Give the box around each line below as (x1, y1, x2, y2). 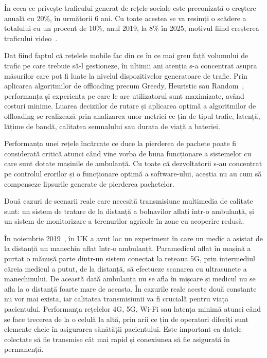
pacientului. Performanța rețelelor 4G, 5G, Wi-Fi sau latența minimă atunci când (4, 303, 261, 314)
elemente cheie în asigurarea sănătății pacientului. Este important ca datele (4, 324, 242, 334)
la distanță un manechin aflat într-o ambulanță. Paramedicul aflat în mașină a (4, 243, 251, 254)
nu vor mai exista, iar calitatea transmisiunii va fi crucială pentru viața (4, 293, 229, 304)
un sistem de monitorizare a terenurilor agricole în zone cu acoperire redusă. (4, 216, 244, 226)
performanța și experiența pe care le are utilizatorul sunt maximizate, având (4, 90, 244, 101)
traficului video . (4, 32, 58, 43)
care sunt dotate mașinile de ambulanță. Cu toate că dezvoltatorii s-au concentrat (4, 158, 262, 169)
